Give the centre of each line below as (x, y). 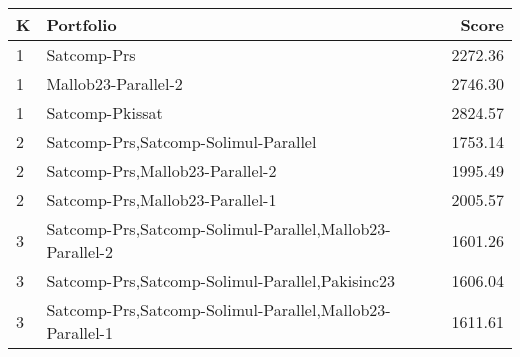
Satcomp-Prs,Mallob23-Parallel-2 (161, 170)
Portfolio (81, 24)
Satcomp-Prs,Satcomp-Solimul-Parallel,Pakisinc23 (220, 280)
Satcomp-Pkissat (104, 112)
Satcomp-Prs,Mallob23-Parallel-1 (161, 199)
